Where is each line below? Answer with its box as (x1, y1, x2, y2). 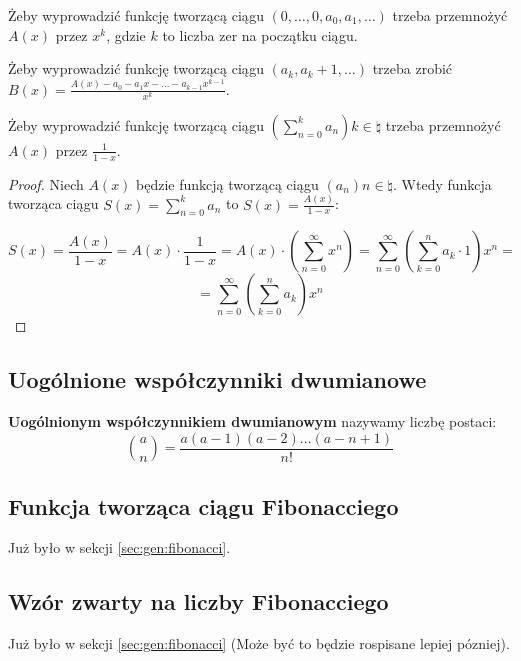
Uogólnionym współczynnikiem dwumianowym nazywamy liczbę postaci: (8, 411, 497, 432)
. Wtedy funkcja (393, 173, 492, 194)
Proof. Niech (8, 173, 84, 194)
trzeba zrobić (372, 58, 453, 79)
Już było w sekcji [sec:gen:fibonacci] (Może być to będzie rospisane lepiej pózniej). (8, 633, 510, 654)
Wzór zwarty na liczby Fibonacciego (8, 586, 389, 617)
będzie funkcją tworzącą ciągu (136, 173, 319, 194)
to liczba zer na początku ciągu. (162, 24, 358, 45)
